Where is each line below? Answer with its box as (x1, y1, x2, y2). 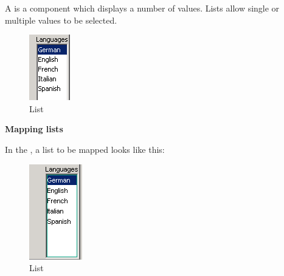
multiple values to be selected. (5, 13, 117, 26)
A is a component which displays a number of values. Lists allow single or (5, 2, 280, 14)
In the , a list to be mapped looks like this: (5, 143, 165, 155)
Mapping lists (5, 123, 63, 135)
